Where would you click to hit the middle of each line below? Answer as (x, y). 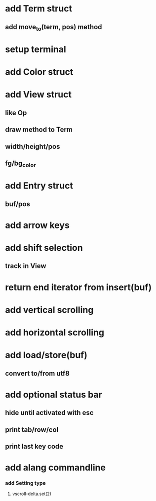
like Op (16, 113)
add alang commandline (56, 468)
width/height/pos (33, 146)
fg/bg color (20, 164)
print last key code (34, 446)
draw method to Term (39, 130)
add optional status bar (54, 394)
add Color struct (39, 72)
